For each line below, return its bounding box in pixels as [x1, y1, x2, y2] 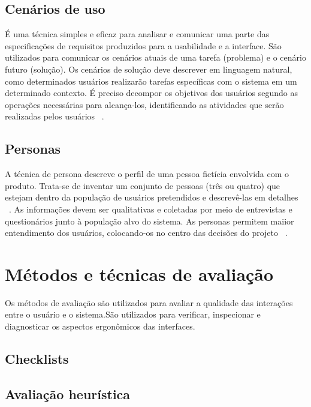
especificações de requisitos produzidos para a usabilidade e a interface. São [5, 39, 282, 52]
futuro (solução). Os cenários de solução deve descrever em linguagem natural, [5, 62, 292, 75]
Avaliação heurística [5, 384, 131, 403]
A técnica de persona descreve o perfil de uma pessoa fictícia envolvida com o [5, 167, 289, 180]
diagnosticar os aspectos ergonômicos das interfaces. [5, 320, 195, 333]
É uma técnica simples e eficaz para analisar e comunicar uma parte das [5, 28, 270, 40]
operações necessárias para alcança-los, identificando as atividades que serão [5, 98, 284, 110]
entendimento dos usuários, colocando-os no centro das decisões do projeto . [5, 226, 288, 239]
